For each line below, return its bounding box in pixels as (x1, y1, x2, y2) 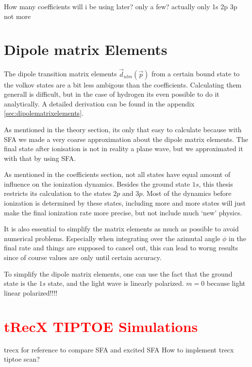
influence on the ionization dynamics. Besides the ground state (4, 178, 190, 189)
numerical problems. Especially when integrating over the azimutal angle (4, 233, 220, 243)
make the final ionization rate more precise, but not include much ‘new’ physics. (4, 207, 242, 217)
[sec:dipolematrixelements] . (4, 108, 84, 118)
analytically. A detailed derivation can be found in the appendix (4, 98, 195, 108)
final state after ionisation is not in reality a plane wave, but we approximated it (4, 143, 243, 154)
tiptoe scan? (4, 354, 40, 364)
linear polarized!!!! (4, 287, 58, 297)
